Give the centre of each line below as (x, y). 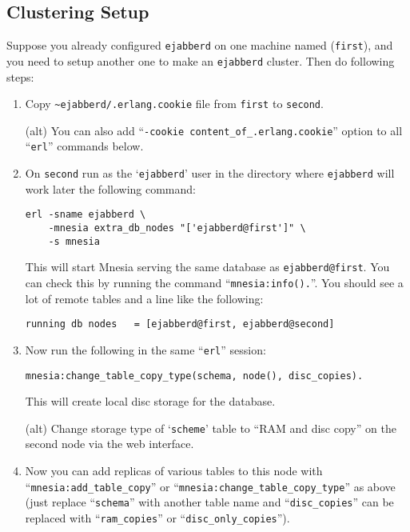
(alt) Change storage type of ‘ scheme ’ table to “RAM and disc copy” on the (211, 428)
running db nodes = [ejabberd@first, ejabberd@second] (180, 324)
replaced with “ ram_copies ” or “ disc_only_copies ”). (157, 517)
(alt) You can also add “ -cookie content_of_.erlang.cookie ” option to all (214, 130)
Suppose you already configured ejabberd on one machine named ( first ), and (200, 45)
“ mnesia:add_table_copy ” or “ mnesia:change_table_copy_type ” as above (210, 486)
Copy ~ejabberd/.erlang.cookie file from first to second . (174, 104)
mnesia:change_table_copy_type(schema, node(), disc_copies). (194, 376)
